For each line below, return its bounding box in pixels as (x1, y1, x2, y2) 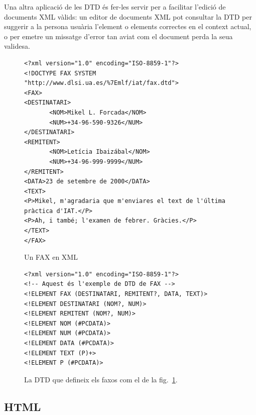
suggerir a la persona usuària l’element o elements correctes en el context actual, (4, 21, 251, 32)
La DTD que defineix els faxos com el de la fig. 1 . (24, 374, 178, 384)
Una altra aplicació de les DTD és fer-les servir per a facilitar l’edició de (4, 2, 226, 12)
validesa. (4, 41, 30, 51)
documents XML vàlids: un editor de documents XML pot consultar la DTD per (4, 11, 252, 22)
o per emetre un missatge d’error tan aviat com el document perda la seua (4, 31, 233, 41)
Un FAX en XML (24, 252, 78, 262)
